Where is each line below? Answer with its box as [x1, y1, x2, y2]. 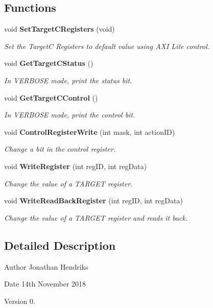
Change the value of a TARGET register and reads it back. [4, 212, 188, 223]
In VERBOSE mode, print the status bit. [4, 75, 132, 85]
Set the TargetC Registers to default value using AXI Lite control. [4, 40, 210, 51]
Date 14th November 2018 [4, 278, 86, 289]
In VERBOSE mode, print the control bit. [4, 109, 135, 120]
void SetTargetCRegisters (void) [4, 23, 115, 34]
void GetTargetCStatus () [4, 58, 93, 68]
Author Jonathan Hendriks [4, 261, 88, 272]
